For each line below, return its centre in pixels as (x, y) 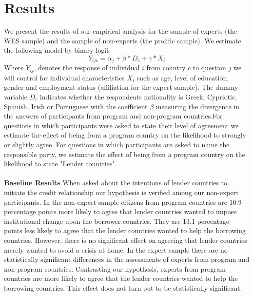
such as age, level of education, (183, 77)
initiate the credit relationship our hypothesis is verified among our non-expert (121, 192)
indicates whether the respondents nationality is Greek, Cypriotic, (138, 97)
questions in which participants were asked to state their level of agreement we (121, 125)
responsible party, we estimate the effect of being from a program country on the (125, 154)
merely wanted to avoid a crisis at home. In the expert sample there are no (116, 249)
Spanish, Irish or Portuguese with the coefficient (76, 106)
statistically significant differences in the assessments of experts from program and (127, 259)
